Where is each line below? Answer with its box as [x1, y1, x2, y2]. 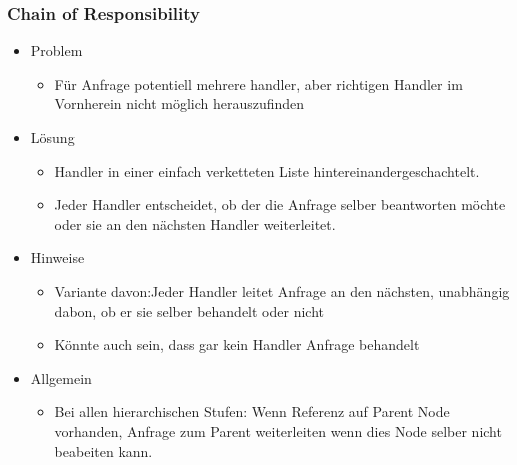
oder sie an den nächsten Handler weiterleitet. [54, 213, 336, 234]
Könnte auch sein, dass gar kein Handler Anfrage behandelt [54, 334, 420, 355]
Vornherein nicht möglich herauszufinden [54, 93, 305, 114]
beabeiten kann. [54, 440, 153, 461]
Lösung [30, 127, 75, 147]
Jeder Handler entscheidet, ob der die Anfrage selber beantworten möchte [54, 194, 506, 215]
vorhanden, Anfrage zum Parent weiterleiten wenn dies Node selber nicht [54, 420, 502, 441]
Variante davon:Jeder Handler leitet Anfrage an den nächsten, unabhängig [54, 280, 510, 301]
